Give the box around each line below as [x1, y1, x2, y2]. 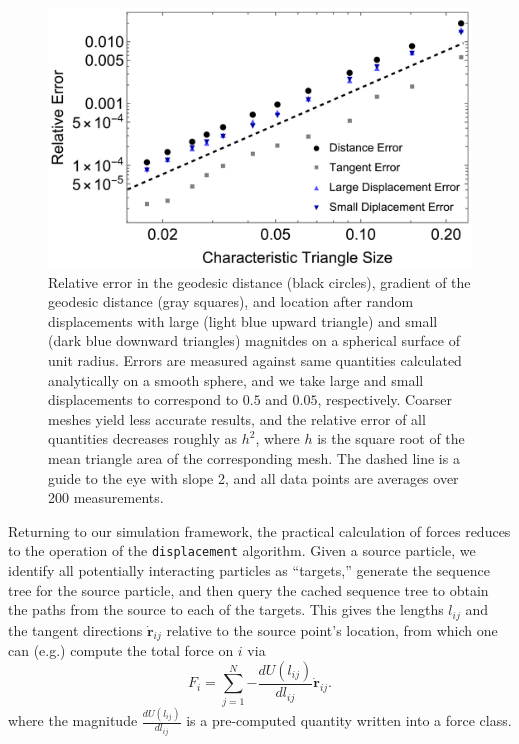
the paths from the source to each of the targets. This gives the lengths [8, 599, 444, 620]
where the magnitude [8, 710, 138, 731]
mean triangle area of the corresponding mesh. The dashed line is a [48, 447, 460, 468]
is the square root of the [317, 428, 465, 449]
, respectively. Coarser [317, 389, 452, 410]
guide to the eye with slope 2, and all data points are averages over [48, 467, 459, 488]
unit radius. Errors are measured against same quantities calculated [48, 350, 462, 370]
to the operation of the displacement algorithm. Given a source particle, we [8, 540, 476, 561]
